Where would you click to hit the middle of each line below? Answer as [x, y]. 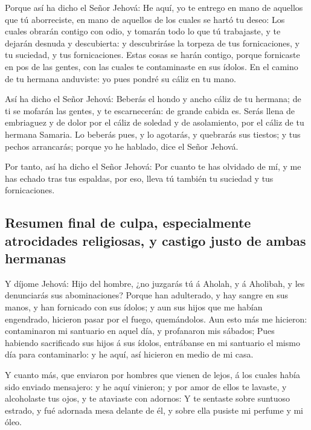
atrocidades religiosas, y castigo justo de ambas [155, 240]
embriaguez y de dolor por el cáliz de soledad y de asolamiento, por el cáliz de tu [155, 122]
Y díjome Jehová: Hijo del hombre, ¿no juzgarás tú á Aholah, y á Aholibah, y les [155, 283]
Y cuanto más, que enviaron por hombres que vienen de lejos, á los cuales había [152, 375]
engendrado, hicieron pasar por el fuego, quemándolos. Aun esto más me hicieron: [156, 319]
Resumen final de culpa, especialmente [128, 223]
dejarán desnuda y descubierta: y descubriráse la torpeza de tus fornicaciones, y [152, 43]
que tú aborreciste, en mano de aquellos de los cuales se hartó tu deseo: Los [145, 19]
